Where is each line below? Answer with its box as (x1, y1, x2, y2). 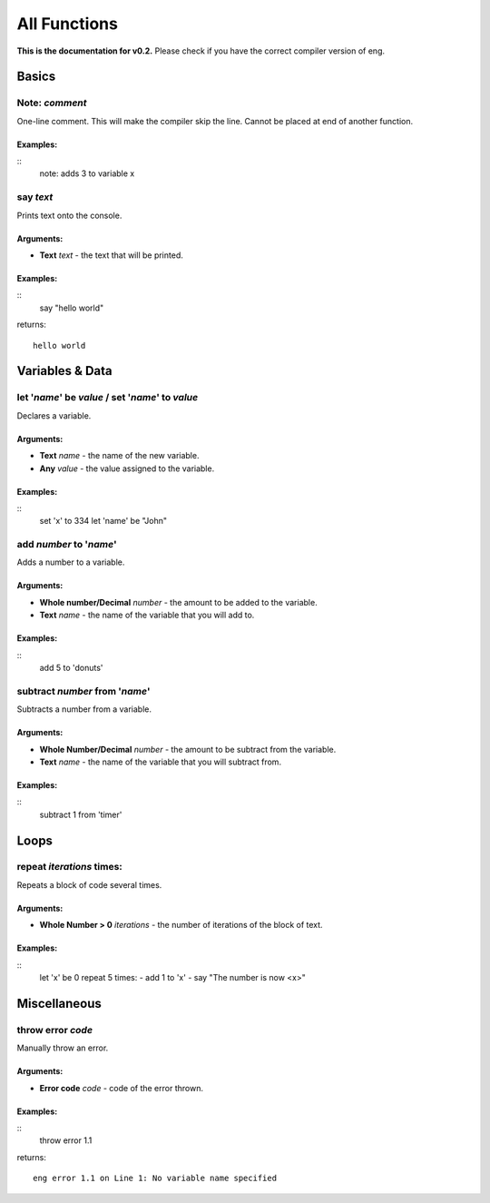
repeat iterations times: (16, 861, 122, 873)
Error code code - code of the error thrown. (39, 1082, 204, 1093)
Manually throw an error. (16, 1042, 109, 1053)
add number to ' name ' (16, 538, 117, 551)
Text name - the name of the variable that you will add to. (39, 609, 255, 621)
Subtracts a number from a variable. (16, 704, 152, 715)
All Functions (16, 14, 118, 34)
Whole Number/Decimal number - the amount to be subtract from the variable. (39, 744, 337, 754)
